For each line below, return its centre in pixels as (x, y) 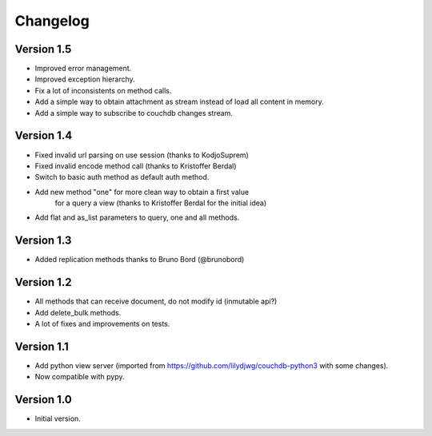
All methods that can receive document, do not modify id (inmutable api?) (156, 301)
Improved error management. (83, 69)
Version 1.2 (43, 282)
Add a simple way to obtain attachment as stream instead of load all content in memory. (179, 102)
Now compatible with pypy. (80, 377)
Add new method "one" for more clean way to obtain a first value (142, 192)
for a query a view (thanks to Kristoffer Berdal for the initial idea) (161, 203)
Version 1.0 (43, 400)
